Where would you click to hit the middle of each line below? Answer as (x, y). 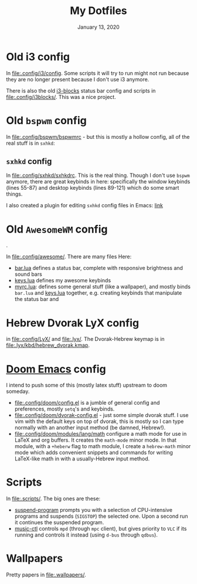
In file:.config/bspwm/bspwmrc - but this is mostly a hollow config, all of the (98, 136)
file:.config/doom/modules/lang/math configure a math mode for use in (101, 434)
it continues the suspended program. (59, 522)
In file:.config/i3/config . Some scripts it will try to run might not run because (98, 73)
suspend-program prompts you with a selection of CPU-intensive (94, 510)
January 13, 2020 (98, 27)
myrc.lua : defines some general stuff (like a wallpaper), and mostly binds (102, 287)
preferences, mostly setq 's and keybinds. (64, 409)
